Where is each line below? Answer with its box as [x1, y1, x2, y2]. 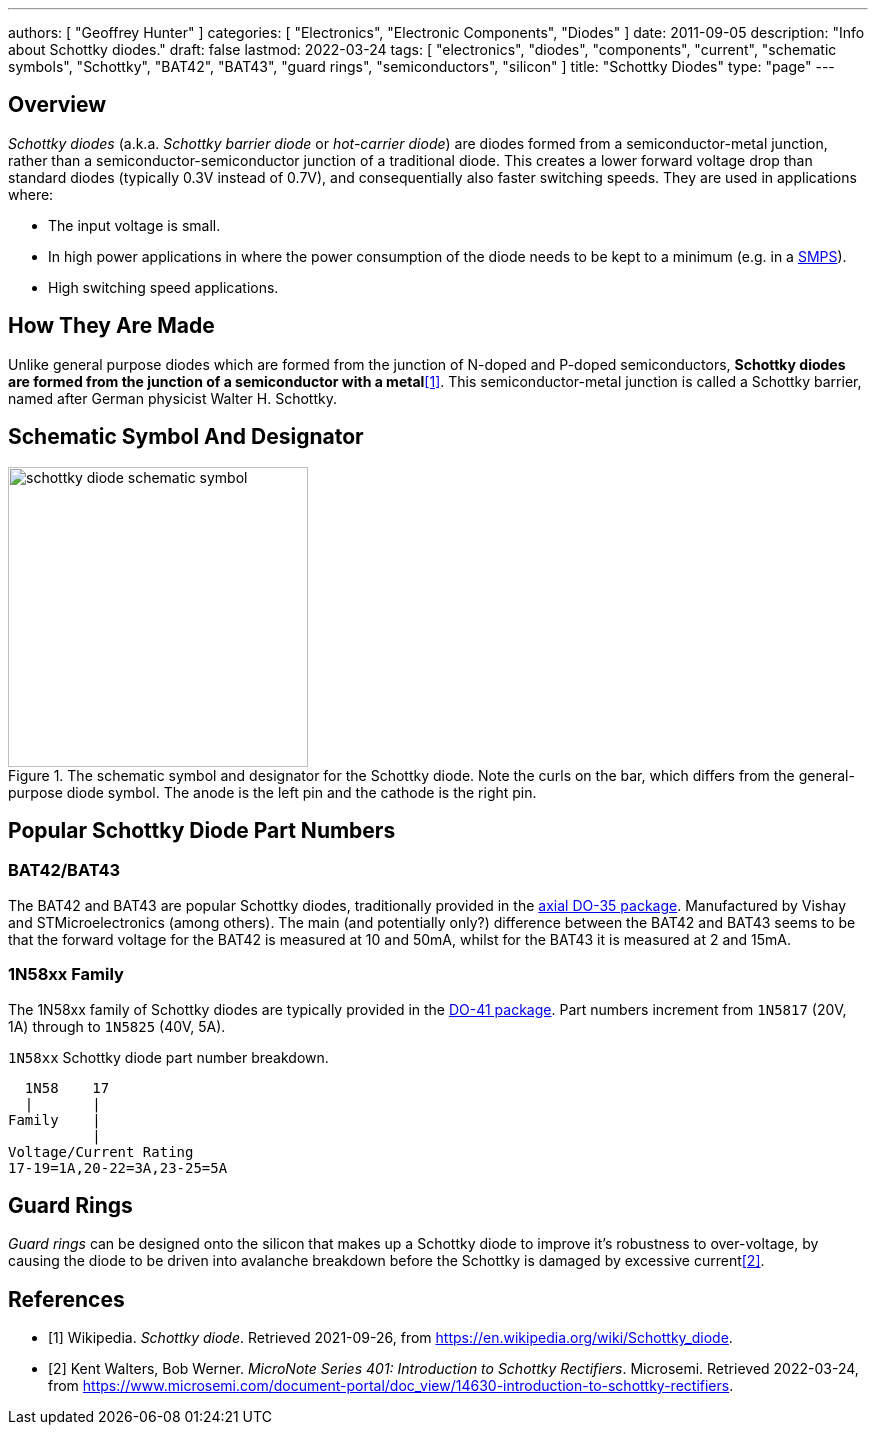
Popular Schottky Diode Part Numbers [8, 817, 396, 843]
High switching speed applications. [48, 278, 279, 296]
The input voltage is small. [48, 216, 221, 234]
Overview [8, 92, 107, 118]
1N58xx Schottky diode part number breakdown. [8, 1048, 329, 1066]
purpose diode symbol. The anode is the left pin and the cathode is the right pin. [8, 783, 537, 801]
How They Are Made [8, 313, 215, 339]
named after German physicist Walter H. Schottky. [8, 389, 337, 407]
